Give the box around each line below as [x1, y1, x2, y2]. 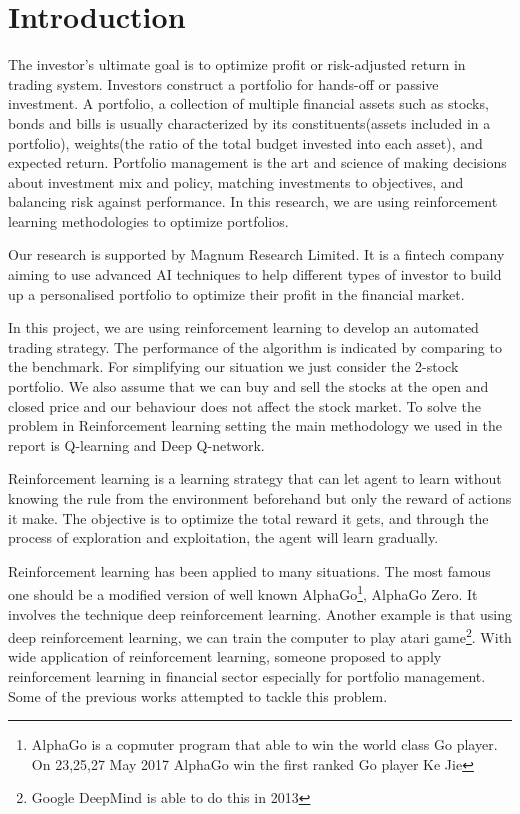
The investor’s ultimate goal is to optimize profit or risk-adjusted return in [8, 54, 466, 75]
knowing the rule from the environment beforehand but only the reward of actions [8, 488, 512, 508]
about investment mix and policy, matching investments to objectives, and [8, 171, 464, 192]
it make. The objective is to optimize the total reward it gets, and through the [8, 507, 489, 528]
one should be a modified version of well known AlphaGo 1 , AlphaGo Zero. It [8, 581, 478, 605]
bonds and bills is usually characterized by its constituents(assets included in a [8, 112, 491, 133]
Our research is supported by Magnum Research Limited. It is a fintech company [8, 244, 505, 265]
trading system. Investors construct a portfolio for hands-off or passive [8, 73, 439, 94]
